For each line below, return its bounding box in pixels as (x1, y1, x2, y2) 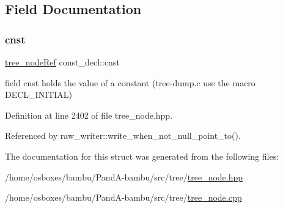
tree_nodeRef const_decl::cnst (5, 56, 120, 68)
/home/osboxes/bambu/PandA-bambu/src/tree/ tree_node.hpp (5, 170, 243, 183)
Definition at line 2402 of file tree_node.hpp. (5, 108, 173, 121)
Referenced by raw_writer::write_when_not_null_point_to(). (5, 129, 241, 142)
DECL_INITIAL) (5, 88, 73, 101)
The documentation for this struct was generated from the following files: (5, 149, 279, 162)
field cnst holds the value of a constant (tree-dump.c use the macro (5, 76, 255, 89)
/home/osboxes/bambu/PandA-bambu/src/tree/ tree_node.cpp (5, 191, 242, 204)
